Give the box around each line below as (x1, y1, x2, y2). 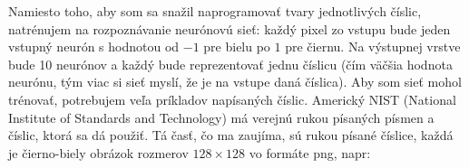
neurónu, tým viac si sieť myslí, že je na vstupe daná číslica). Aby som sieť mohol (8, 72, 462, 91)
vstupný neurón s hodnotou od (8, 37, 180, 56)
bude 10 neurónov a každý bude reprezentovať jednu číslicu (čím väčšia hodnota (8, 54, 453, 73)
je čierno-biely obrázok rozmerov (8, 143, 189, 162)
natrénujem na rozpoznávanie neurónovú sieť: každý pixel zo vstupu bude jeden (8, 19, 451, 38)
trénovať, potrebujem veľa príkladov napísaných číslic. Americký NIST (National (8, 89, 456, 108)
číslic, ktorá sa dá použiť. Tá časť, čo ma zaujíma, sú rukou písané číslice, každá (8, 126, 454, 145)
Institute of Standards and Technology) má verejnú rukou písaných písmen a (8, 107, 435, 126)
